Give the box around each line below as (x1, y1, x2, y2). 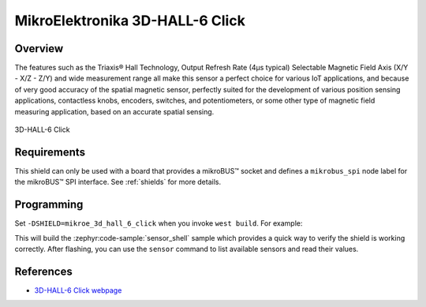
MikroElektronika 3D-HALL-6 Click (14, 12, 246, 29)
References (14, 264, 73, 278)
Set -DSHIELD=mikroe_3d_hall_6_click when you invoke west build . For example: (14, 219, 303, 228)
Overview (14, 42, 64, 55)
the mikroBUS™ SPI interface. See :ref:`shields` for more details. (14, 178, 221, 187)
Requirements (14, 145, 86, 159)
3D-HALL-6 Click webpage (34, 285, 122, 295)
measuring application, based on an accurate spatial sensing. (14, 107, 215, 116)
